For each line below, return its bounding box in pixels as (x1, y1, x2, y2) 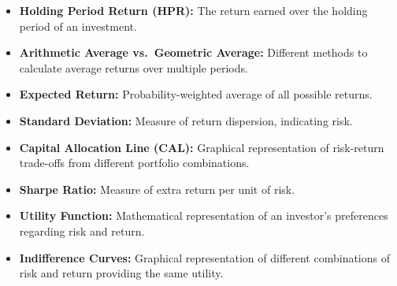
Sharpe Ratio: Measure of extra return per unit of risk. (19, 180, 295, 197)
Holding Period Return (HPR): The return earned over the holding (19, 2, 368, 18)
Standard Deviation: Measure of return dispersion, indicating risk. (19, 112, 353, 128)
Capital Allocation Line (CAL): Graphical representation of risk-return (19, 139, 384, 155)
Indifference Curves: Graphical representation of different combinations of (19, 249, 391, 266)
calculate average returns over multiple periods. (19, 59, 248, 76)
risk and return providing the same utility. (19, 265, 224, 281)
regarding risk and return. (19, 222, 145, 239)
